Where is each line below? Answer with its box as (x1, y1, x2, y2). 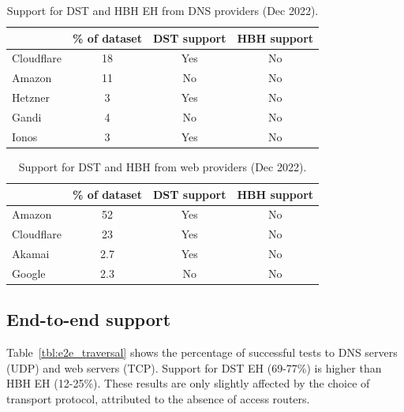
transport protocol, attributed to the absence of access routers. (6, 390, 310, 406)
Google (12, 264, 46, 281)
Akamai (12, 245, 50, 262)
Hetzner (12, 89, 50, 106)
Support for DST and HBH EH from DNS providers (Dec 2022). (6, 2, 319, 18)
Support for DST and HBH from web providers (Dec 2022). (18, 158, 307, 174)
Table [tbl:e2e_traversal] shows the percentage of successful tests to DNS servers (6, 344, 398, 361)
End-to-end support (6, 307, 171, 331)
